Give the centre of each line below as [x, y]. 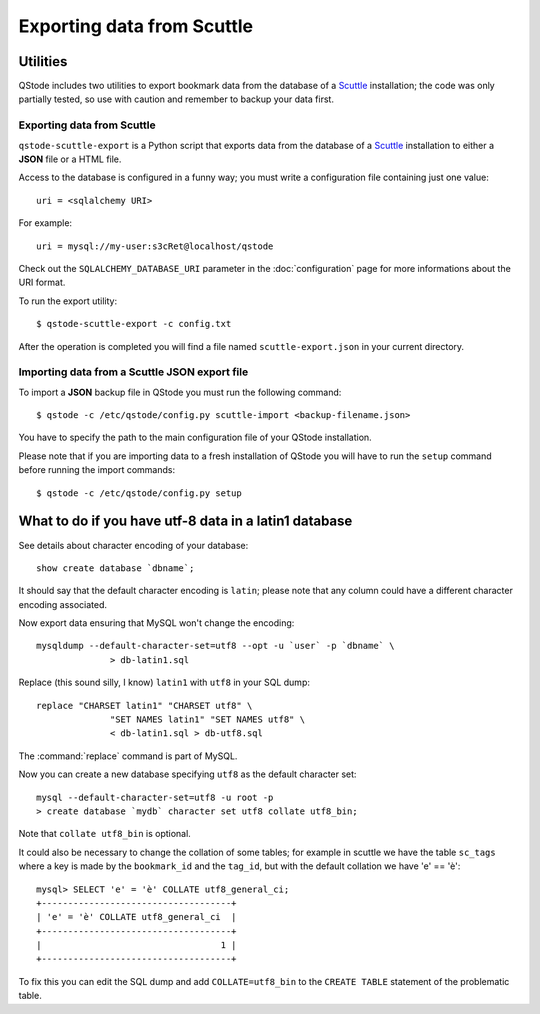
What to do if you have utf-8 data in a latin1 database [185, 521]
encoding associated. [63, 604]
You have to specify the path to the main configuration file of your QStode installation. [195, 437]
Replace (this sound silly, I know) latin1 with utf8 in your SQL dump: [164, 682]
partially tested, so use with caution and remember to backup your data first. [176, 99]
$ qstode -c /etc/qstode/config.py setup [139, 493]
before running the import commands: [96, 470]
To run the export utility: [68, 301]
